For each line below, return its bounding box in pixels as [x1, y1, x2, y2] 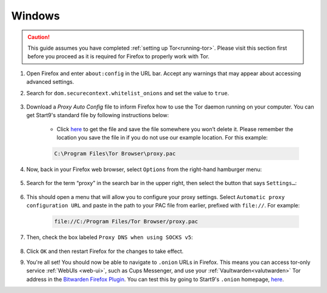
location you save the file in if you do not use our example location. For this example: [56, 134, 268, 141]
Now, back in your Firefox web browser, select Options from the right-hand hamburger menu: [26, 166, 262, 173]
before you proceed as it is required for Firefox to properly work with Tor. [27, 53, 210, 60]
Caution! [27, 33, 50, 41]
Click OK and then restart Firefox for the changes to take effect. [26, 248, 184, 255]
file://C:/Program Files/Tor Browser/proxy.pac [54, 218, 198, 225]
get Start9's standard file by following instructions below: [26, 112, 169, 119]
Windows [11, 9, 60, 22]
